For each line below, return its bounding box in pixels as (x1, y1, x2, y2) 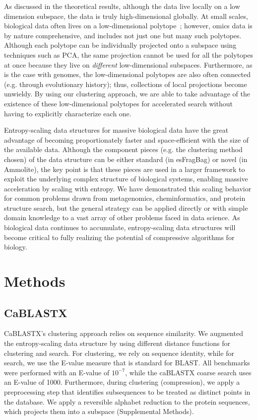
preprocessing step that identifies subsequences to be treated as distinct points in (4, 386, 251, 397)
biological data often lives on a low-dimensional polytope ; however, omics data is (4, 20, 253, 31)
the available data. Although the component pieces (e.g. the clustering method (4, 144, 243, 155)
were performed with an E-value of (4, 367, 110, 377)
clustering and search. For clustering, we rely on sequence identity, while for (4, 347, 234, 358)
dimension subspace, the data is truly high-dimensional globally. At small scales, (4, 10, 248, 21)
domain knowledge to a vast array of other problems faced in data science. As (4, 212, 240, 223)
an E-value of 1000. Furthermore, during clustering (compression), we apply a (4, 377, 240, 387)
